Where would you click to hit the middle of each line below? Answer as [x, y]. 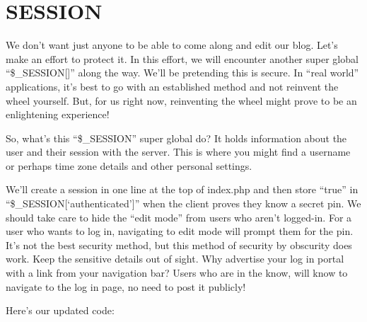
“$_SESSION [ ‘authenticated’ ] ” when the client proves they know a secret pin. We [183, 203]
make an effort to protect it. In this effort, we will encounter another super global [182, 58]
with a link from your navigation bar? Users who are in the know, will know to [177, 273]
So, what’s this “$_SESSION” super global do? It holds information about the [176, 138]
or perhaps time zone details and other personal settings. [129, 165]
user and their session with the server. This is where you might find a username [178, 152]
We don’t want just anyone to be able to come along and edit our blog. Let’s [172, 45]
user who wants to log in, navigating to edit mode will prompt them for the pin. [180, 231]
